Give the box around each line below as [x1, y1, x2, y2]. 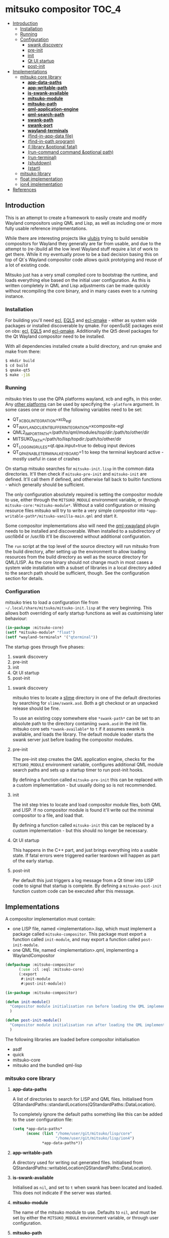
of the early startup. [12, 857, 54, 864]
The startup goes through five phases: [5, 644, 84, 650]
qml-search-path [27, 111, 64, 117]
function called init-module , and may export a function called [12, 937, 140, 943]
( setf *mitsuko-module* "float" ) [5, 630, 75, 635]
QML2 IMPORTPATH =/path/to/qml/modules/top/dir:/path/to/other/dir [12, 429, 149, 437]
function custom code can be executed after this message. [12, 888, 135, 894]
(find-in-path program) [27, 138, 75, 144]
